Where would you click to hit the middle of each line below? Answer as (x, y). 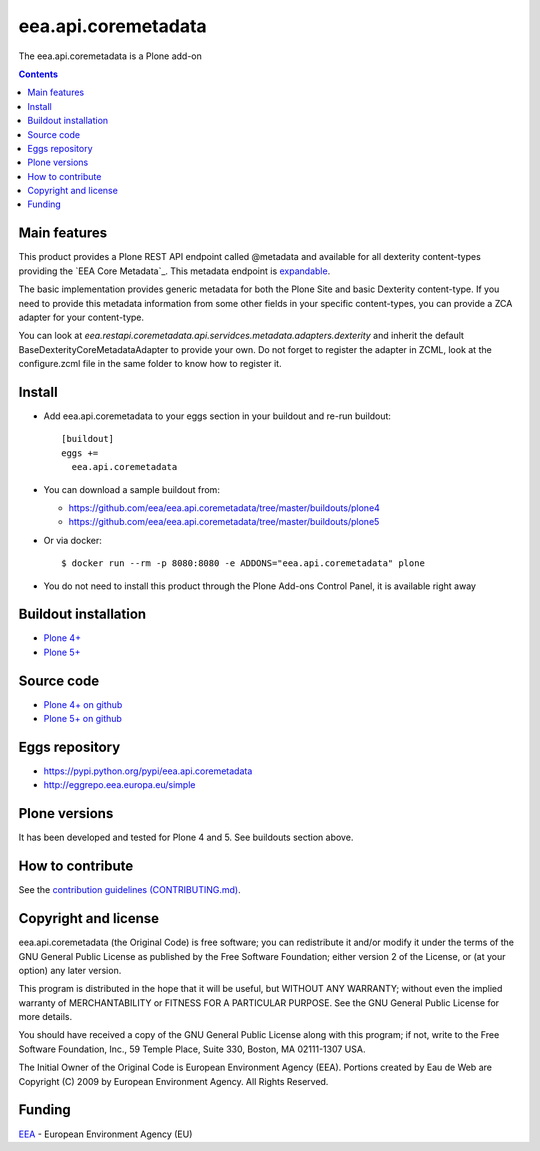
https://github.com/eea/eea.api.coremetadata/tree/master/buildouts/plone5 (224, 522)
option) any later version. (70, 970)
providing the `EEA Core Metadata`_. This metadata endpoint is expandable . (174, 271)
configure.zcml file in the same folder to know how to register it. (150, 364)
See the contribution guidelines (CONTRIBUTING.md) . (129, 890)
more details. (45, 1017)
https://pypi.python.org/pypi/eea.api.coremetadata (148, 771)
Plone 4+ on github (83, 704)
